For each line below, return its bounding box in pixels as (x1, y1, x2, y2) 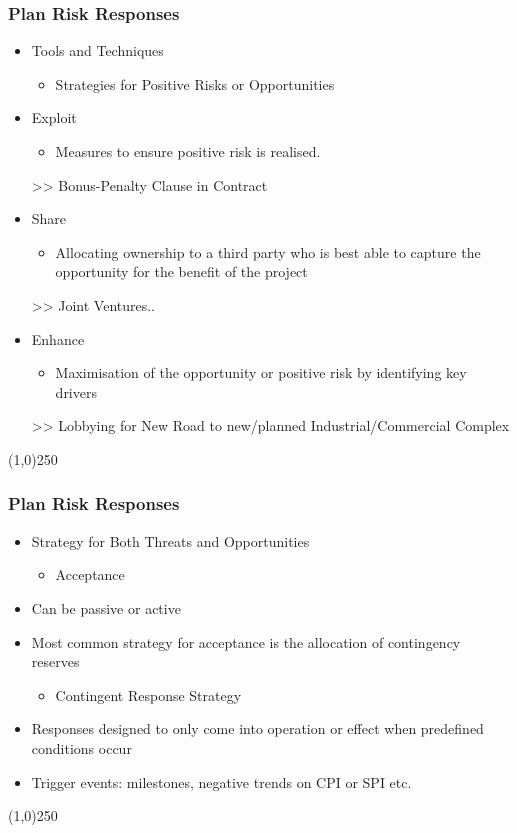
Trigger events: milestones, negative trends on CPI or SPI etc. (31, 771, 412, 792)
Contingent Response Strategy (55, 684, 242, 705)
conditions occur (31, 737, 132, 758)
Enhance (31, 328, 85, 349)
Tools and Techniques (31, 40, 164, 61)
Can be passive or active (31, 597, 181, 618)
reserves (31, 651, 80, 672)
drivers (55, 381, 97, 402)
